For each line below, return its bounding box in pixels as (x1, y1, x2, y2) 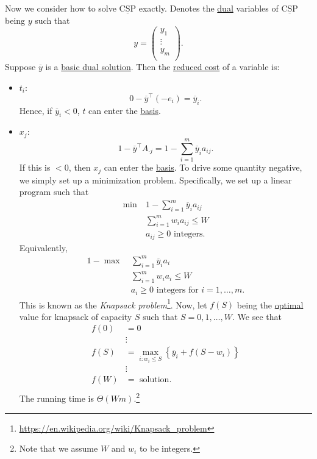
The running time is (19, 392, 94, 405)
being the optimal (237, 298, 304, 311)
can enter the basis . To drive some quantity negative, (104, 161, 302, 174)
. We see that (232, 310, 282, 322)
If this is (19, 161, 51, 174)
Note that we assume (19, 442, 98, 455)
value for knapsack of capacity (19, 310, 132, 322)
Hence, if (19, 104, 52, 116)
